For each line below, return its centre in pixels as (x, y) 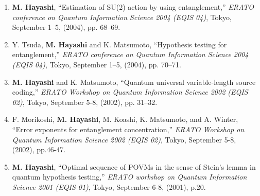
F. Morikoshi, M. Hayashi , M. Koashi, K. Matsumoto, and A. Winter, (125, 119)
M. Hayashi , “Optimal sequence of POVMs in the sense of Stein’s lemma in (134, 166)
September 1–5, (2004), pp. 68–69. (66, 27)
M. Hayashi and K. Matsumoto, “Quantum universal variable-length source (134, 82)
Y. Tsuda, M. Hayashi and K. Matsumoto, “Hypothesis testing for (119, 44)
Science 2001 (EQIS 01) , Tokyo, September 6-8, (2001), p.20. (109, 186)
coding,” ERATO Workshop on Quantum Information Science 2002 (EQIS (130, 92)
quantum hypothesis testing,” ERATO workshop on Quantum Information (129, 177)
